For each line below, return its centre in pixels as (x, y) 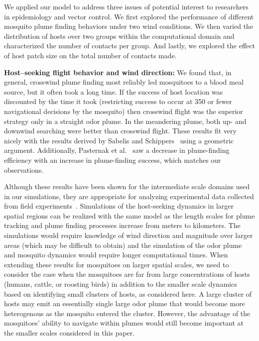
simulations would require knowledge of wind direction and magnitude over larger (129, 235)
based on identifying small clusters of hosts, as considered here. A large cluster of (128, 293)
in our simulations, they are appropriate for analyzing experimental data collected (129, 196)
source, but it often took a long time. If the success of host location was (114, 91)
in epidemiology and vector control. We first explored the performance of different (129, 16)
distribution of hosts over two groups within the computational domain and (119, 36)
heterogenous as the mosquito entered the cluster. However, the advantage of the (127, 313)
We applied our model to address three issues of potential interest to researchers (126, 6)
